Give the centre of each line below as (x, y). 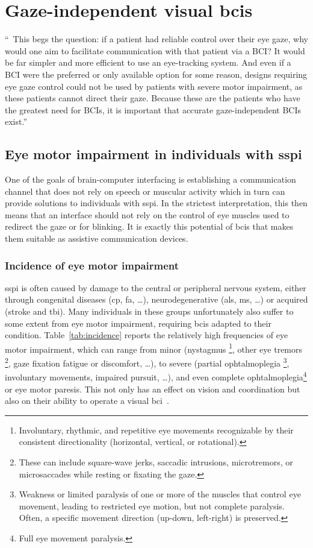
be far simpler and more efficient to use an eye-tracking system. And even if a (148, 62)
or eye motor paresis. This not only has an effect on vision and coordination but (153, 389)
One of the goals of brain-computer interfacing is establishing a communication (150, 179)
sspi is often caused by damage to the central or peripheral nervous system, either (156, 287)
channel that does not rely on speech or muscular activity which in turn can (145, 191)
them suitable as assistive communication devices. (97, 238)
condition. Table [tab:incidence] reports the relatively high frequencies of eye (147, 335)
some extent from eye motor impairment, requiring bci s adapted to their (138, 323)
